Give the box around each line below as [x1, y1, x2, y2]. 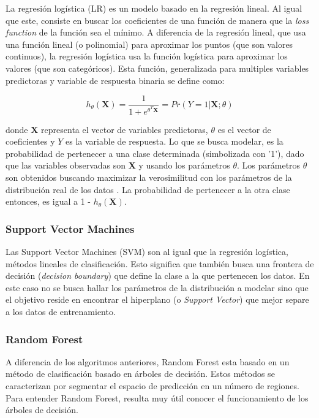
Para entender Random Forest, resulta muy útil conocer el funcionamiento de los [6, 391, 309, 404]
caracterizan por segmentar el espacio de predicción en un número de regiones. [6, 379, 299, 392]
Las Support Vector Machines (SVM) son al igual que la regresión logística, [6, 245, 288, 258]
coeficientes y [6, 135, 55, 148]
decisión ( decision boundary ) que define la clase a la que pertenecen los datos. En [6, 269, 310, 282]
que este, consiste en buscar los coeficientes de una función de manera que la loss [6, 13, 309, 26]
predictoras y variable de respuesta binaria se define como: [6, 74, 225, 86]
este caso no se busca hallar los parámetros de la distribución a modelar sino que [6, 281, 309, 294]
